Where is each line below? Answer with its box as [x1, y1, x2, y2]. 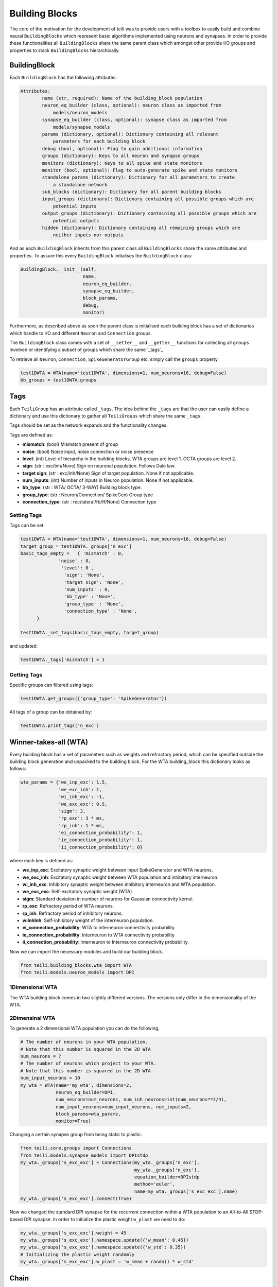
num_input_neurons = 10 [20, 1075, 81, 1081]
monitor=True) [56, 1118, 91, 1124]
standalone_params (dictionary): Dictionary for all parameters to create [42, 175, 235, 180]
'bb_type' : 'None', [63, 594, 116, 600]
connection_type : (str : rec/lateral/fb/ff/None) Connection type [22, 499, 157, 505]
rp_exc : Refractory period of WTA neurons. [22, 903, 114, 909]
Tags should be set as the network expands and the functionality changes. [9, 422, 168, 428]
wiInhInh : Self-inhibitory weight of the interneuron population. [22, 917, 154, 924]
